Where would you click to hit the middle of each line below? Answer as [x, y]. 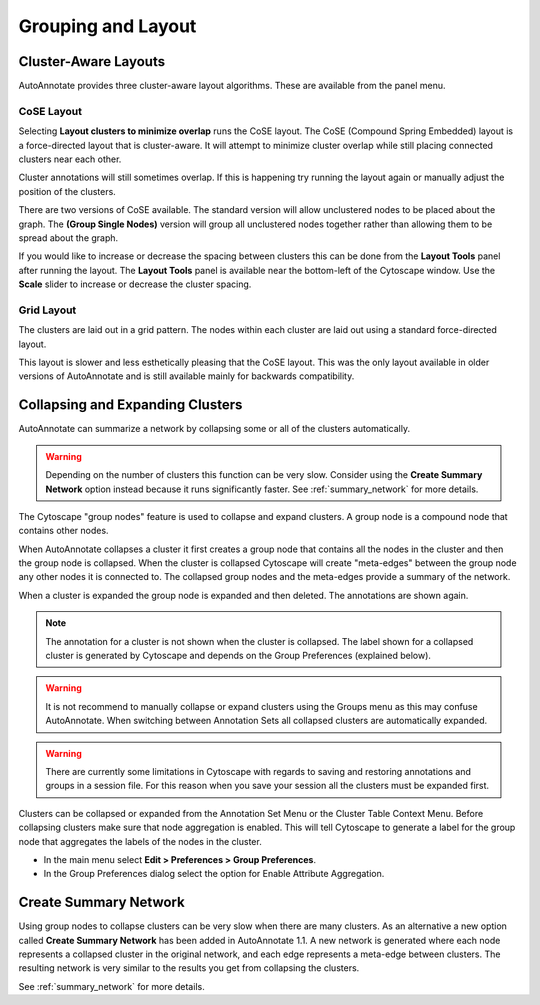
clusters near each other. [70, 159]
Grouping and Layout [107, 26]
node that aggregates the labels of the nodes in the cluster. [140, 841]
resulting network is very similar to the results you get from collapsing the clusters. [189, 968]
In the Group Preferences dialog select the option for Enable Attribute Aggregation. [214, 874]
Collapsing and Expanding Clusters [130, 405]
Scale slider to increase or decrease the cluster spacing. [135, 284]
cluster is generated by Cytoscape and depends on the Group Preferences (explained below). [238, 656]
